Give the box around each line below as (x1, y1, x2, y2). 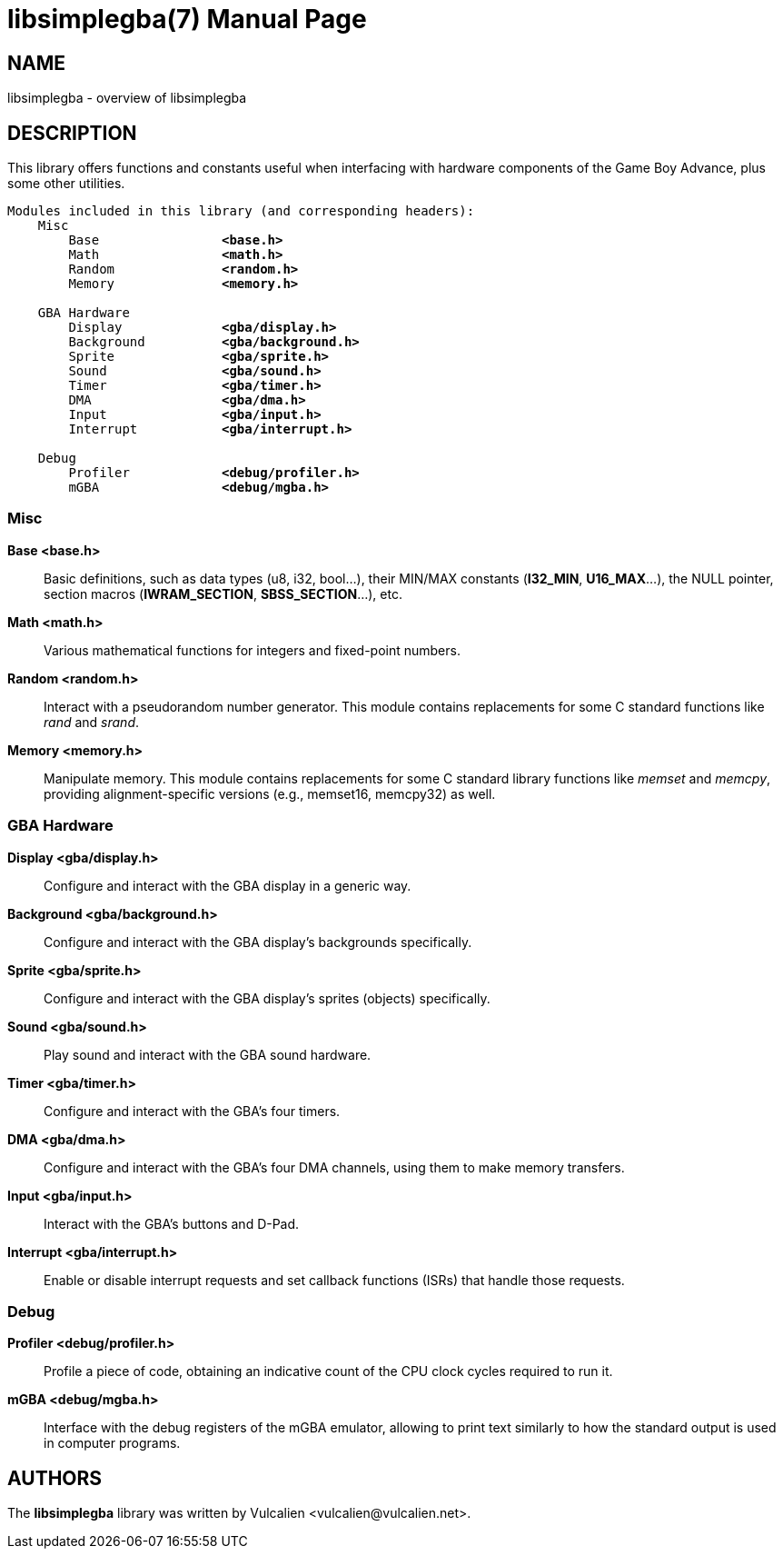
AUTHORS (7, 1466, 103, 1490)
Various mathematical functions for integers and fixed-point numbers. (44, 642, 461, 658)
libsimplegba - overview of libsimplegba (7, 90, 247, 106)
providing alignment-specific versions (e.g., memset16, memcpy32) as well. (44, 785, 496, 802)
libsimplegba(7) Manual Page (7, 4, 367, 35)
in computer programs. (44, 1435, 181, 1451)
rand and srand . (44, 713, 140, 730)
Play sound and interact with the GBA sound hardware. (44, 1046, 372, 1062)
